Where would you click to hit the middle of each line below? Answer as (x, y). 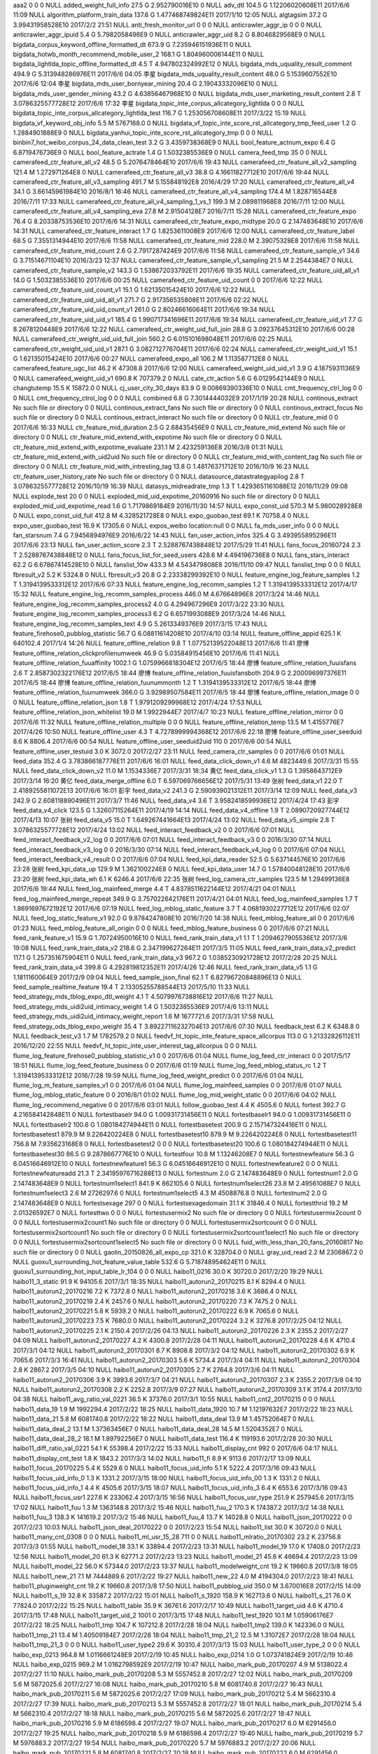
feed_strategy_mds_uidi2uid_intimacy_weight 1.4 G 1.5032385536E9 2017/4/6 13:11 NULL (141, 1006)
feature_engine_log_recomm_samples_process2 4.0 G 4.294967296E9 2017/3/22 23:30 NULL (149, 604)
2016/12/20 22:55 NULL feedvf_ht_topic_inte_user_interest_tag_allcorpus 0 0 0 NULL (135, 1046)
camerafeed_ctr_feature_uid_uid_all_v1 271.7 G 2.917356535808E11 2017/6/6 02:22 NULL (141, 300)
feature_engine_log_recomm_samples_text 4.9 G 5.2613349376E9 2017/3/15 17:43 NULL (140, 624)
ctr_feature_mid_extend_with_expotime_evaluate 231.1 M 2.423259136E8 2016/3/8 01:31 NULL (148, 447)
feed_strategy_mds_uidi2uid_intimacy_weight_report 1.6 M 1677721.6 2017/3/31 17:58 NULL (143, 1017)
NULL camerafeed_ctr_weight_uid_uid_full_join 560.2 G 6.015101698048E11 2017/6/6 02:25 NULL (153, 339)
